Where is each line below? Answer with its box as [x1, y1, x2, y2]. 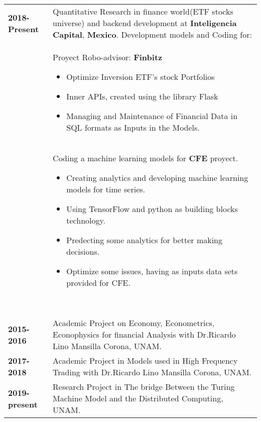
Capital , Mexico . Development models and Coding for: [53, 29, 252, 40]
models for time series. [66, 183, 146, 195]
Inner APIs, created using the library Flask [66, 90, 218, 102]
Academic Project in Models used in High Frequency [53, 355, 238, 366]
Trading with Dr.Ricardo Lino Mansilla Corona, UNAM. [53, 366, 252, 378]
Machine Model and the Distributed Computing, [53, 392, 223, 404]
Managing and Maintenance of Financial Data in [66, 110, 238, 122]
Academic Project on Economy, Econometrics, [53, 317, 215, 329]
